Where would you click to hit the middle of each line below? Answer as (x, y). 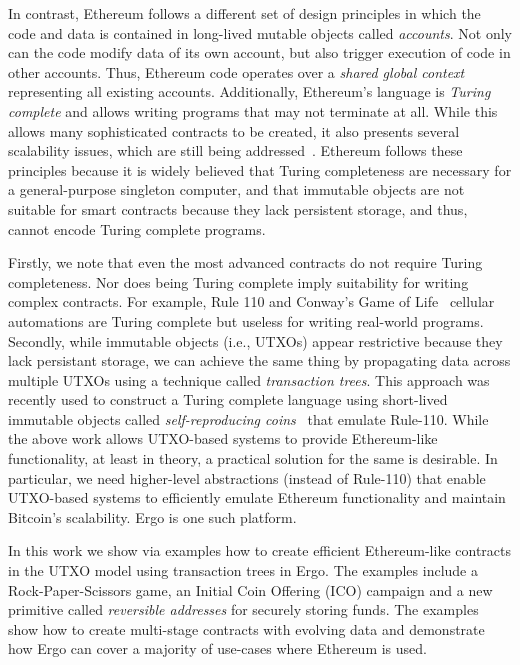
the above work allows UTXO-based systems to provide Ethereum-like (223, 438)
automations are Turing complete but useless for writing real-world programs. (246, 320)
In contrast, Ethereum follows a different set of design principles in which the (244, 13)
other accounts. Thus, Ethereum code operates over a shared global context (236, 71)
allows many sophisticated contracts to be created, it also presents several (234, 130)
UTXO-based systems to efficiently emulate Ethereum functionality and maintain (257, 497)
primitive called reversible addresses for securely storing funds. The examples (243, 609)
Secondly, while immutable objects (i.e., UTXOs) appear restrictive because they (255, 340)
